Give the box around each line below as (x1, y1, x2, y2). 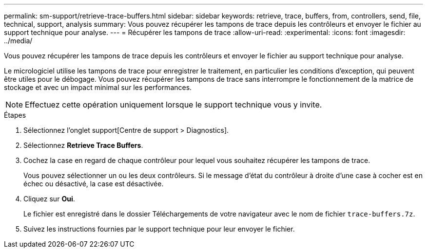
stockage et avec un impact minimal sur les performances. (4, 83, 192, 91)
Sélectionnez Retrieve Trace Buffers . (23, 141, 143, 149)
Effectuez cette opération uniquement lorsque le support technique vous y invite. (25, 100, 322, 109)
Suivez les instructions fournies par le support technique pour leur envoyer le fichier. (23, 225, 295, 233)
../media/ (4, 36, 33, 45)
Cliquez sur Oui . (23, 195, 75, 203)
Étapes (4, 111, 26, 119)
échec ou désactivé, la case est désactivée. (23, 180, 164, 188)
